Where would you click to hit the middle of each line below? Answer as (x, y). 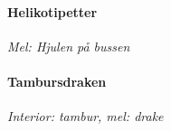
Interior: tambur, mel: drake (85, 116)
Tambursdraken (57, 81)
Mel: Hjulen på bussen (69, 46)
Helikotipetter (52, 11)
